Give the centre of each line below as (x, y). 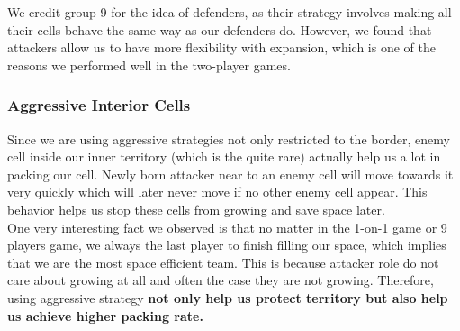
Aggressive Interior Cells (99, 105)
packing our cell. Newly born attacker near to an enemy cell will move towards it (230, 174)
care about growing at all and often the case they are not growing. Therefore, (221, 280)
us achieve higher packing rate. (105, 315)
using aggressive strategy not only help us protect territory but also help (228, 297)
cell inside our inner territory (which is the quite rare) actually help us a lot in (224, 156)
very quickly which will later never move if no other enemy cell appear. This (217, 192)
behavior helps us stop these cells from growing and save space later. (196, 209)
